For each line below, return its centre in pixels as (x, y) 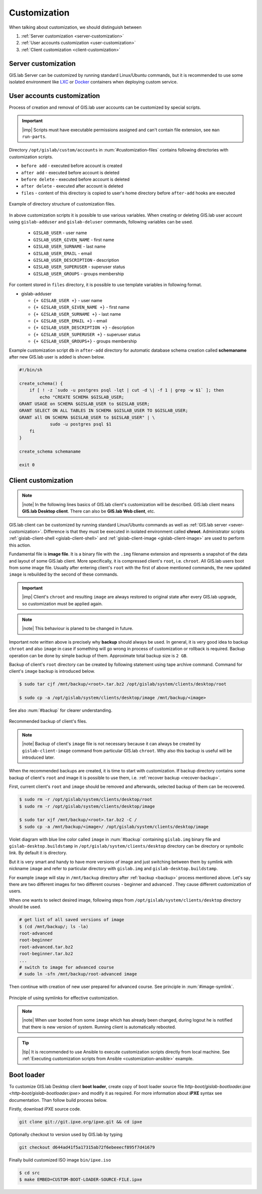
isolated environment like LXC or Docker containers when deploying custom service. (93, 82)
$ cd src (30, 1173)
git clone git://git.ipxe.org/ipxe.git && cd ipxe (81, 1122)
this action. (20, 545)
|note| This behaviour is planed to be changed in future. (78, 629)
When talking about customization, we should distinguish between (75, 27)
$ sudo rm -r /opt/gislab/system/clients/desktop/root (86, 800)
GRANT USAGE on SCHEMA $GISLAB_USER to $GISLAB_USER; (84, 404)
